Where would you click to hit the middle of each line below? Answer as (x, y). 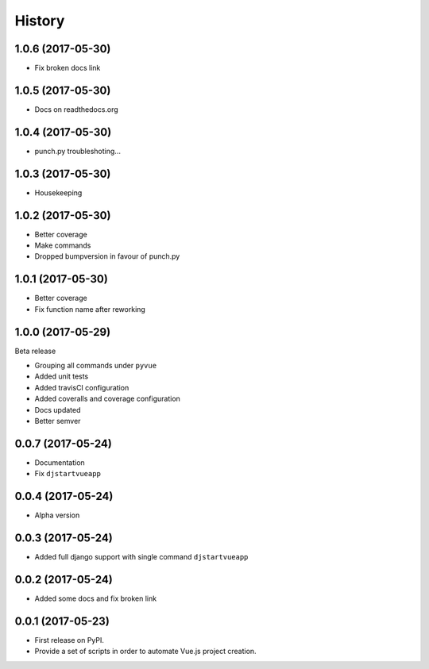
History (40, 21)
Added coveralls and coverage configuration (107, 399)
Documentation (60, 462)
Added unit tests (62, 376)
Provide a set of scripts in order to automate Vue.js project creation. (146, 652)
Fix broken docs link (68, 68)
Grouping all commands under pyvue (96, 366)
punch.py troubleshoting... (77, 151)
